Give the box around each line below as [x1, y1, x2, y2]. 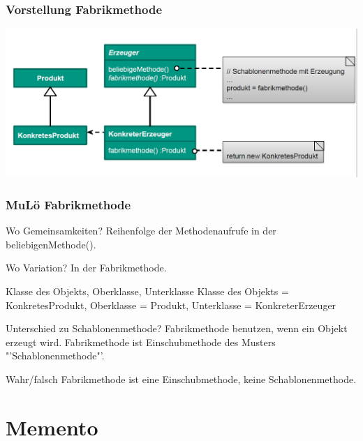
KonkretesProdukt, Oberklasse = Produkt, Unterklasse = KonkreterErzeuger [6, 297, 336, 312]
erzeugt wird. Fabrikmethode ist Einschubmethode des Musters [6, 334, 276, 349]
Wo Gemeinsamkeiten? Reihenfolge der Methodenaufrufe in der [6, 223, 276, 238]
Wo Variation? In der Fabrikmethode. [6, 260, 167, 275]
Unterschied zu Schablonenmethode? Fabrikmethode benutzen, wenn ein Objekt [6, 321, 348, 336]
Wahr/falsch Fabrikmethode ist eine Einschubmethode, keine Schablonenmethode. [6, 371, 357, 386]
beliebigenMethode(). [6, 237, 96, 251]
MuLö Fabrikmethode [6, 195, 131, 213]
